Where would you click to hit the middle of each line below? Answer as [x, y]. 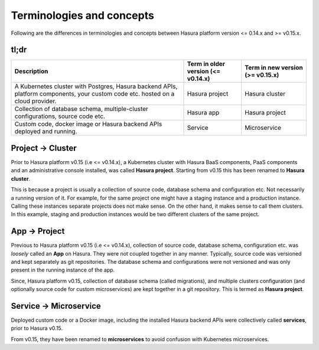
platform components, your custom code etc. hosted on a [95, 94]
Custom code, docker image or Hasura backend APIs [88, 124]
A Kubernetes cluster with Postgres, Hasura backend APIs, [96, 87]
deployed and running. [46, 132]
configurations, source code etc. [60, 116]
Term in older [206, 64]
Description [31, 71]
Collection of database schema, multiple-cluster [82, 109]
